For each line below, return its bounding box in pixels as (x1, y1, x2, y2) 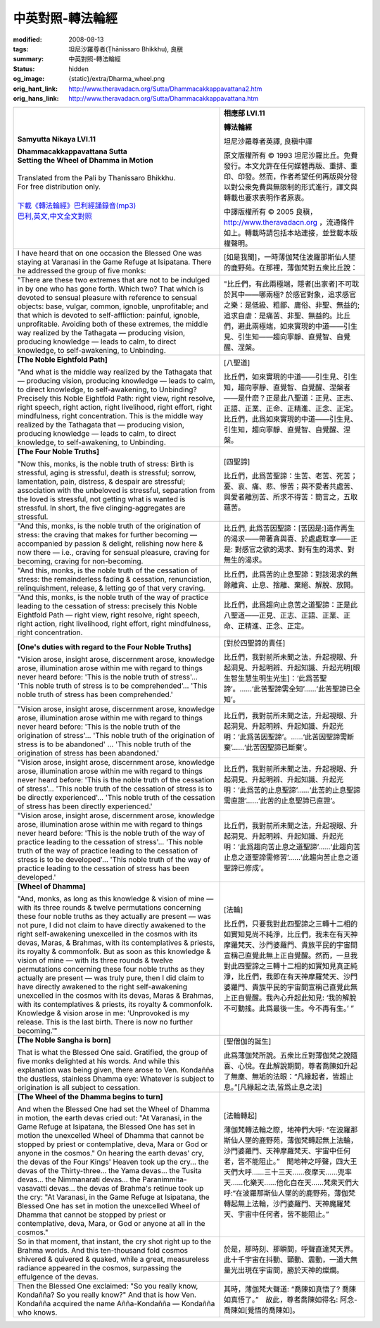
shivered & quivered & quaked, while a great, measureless (17, 1254, 210, 1264)
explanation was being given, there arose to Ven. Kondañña (17, 1065, 215, 1075)
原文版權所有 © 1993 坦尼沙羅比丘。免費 (223, 151, 358, 161)
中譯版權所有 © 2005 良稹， (223, 207, 317, 217)
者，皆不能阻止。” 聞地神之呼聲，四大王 (223, 1157, 357, 1167)
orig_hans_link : (13, 94, 59, 102)
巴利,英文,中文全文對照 (17, 211, 92, 221)
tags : (13, 44, 29, 53)
